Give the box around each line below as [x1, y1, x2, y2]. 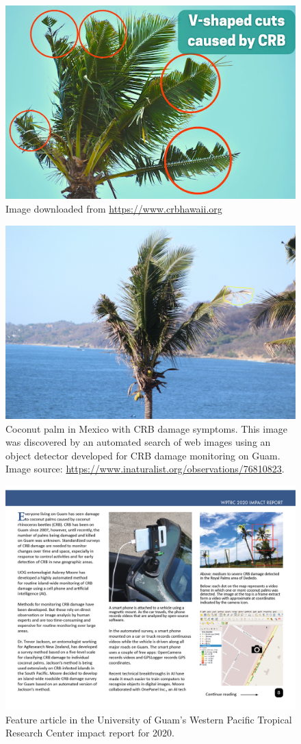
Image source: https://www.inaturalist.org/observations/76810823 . [5, 461, 285, 476]
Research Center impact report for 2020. [5, 725, 175, 740]
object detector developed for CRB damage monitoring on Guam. [5, 448, 280, 462]
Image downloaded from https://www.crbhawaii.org [5, 201, 222, 215]
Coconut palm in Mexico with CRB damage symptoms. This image [5, 421, 288, 435]
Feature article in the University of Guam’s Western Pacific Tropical [5, 712, 292, 726]
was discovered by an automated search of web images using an [5, 435, 271, 449]
